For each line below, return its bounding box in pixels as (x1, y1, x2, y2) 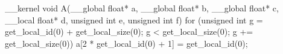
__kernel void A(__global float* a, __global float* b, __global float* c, (5, 2, 279, 14)
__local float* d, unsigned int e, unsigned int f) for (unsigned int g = (5, 13, 263, 26)
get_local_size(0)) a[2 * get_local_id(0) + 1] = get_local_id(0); (5, 37, 248, 49)
